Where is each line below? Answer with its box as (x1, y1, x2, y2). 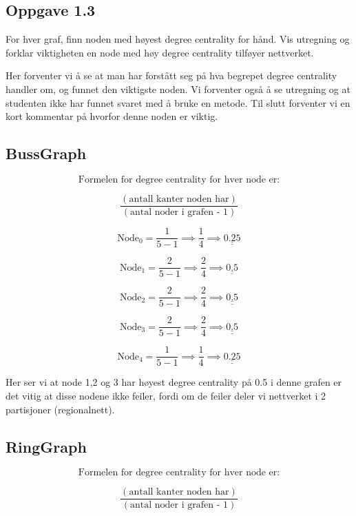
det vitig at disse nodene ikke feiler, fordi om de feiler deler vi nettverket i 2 (6, 388, 326, 402)
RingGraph (6, 435, 87, 457)
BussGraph (6, 143, 87, 164)
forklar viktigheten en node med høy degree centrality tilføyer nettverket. (6, 45, 314, 59)
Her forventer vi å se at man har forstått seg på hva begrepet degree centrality (6, 68, 337, 83)
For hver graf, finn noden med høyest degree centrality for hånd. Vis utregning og (6, 32, 350, 46)
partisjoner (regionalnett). (6, 402, 115, 416)
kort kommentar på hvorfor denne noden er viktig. (6, 109, 218, 123)
